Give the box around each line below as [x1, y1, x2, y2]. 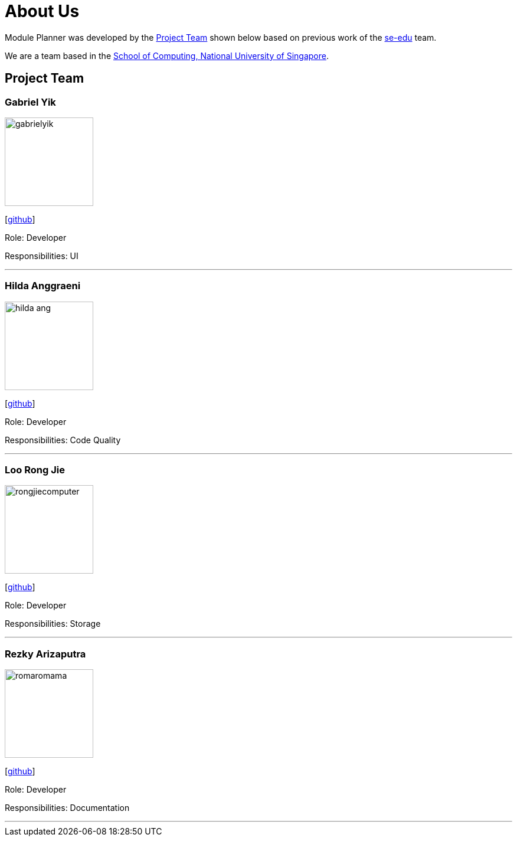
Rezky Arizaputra [5, 647, 86, 660]
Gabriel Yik [5, 96, 56, 108]
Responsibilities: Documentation [5, 803, 130, 813]
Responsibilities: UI [5, 250, 78, 261]
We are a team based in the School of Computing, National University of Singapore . [5, 50, 329, 61]
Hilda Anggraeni [5, 280, 81, 292]
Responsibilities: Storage [5, 619, 101, 629]
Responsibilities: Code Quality [5, 434, 121, 445]
